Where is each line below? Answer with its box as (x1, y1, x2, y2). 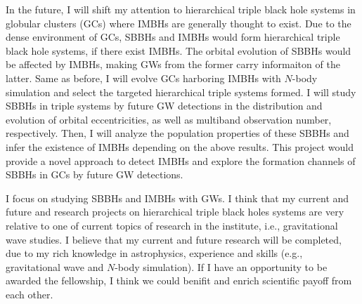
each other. (6, 286, 53, 301)
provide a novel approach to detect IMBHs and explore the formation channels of (6, 153, 356, 168)
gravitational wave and (6, 259, 104, 274)
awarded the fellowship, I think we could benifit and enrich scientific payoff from (6, 273, 352, 288)
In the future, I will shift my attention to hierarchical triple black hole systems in (6, 2, 356, 16)
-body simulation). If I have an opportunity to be (115, 259, 328, 274)
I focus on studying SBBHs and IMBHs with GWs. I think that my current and (6, 190, 349, 205)
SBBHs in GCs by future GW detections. (6, 167, 183, 182)
